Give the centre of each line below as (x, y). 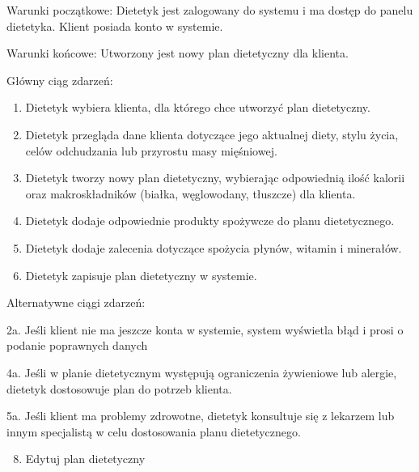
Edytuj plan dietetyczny (85, 459)
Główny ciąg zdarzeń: (60, 80)
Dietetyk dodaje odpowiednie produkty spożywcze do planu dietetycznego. (210, 221)
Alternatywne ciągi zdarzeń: (76, 302)
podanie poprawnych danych (77, 345)
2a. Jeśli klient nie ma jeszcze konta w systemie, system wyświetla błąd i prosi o (205, 329)
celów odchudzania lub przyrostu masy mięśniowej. (151, 150)
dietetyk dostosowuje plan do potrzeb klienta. (119, 388)
